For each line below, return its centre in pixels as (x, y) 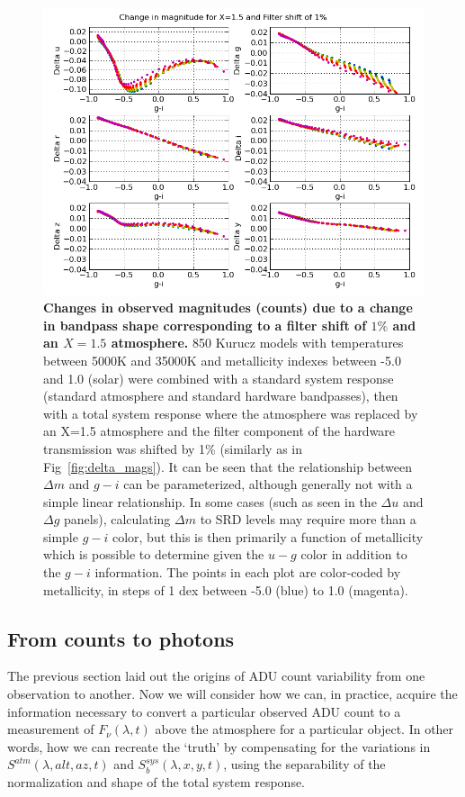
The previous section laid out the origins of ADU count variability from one (216, 676)
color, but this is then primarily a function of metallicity (268, 536)
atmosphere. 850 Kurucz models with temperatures (257, 343)
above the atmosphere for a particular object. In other (304, 729)
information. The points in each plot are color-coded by (248, 572)
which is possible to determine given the (154, 554)
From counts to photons (121, 638)
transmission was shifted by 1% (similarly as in (173, 448)
